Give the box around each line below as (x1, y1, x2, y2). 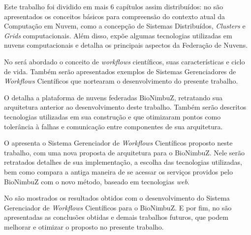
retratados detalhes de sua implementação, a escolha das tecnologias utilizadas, (4, 157, 242, 167)
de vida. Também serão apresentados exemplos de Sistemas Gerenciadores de (4, 66, 236, 76)
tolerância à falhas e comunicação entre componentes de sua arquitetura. (4, 121, 223, 131)
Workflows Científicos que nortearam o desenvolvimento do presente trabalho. (4, 76, 238, 86)
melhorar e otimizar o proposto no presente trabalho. (4, 221, 164, 232)
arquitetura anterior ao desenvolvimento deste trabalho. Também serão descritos (4, 102, 247, 112)
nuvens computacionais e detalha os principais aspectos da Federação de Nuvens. (4, 40, 248, 50)
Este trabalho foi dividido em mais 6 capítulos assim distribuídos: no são (4, 1, 223, 11)
